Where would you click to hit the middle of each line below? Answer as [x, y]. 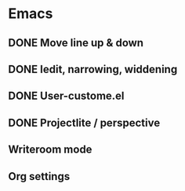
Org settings [39, 176]
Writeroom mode [50, 150]
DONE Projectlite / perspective [84, 123]
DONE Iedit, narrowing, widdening [93, 69]
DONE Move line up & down [76, 43]
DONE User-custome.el [66, 96]
